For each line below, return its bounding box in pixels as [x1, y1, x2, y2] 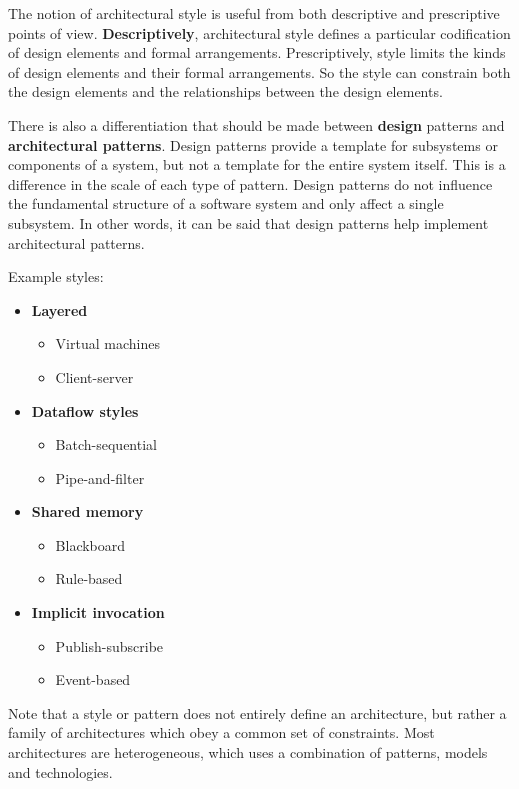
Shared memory [31, 501, 144, 522]
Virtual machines [55, 333, 160, 354]
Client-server [55, 366, 134, 387]
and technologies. [8, 761, 113, 782]
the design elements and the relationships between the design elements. [8, 81, 443, 102]
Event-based [55, 669, 131, 690]
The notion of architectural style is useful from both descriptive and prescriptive [8, 3, 500, 23]
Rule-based [55, 568, 123, 589]
